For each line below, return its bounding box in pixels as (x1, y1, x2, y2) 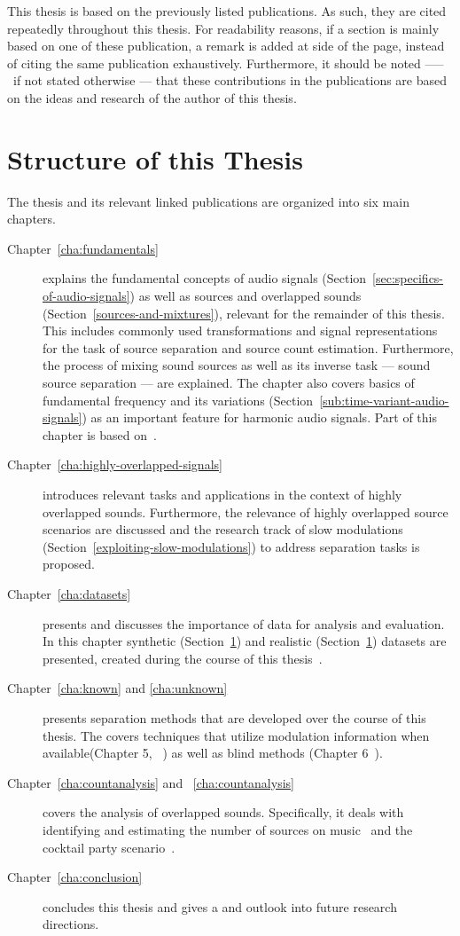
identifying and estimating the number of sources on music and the (43, 820, 413, 838)
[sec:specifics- (372, 269, 444, 287)
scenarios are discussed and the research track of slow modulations (43, 520, 403, 539)
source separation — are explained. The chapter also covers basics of (43, 374, 415, 392)
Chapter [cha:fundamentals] (7, 239, 159, 257)
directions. (43, 915, 99, 933)
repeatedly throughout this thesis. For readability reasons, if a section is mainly (7, 19, 440, 37)
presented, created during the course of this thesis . (43, 649, 323, 667)
